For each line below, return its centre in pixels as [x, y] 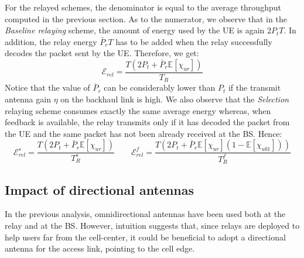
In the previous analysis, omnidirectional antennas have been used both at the [145, 214]
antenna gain [28, 99]
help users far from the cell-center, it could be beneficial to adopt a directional [145, 237]
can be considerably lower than [160, 87]
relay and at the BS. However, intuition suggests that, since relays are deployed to [152, 226]
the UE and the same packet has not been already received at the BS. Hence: [144, 133]
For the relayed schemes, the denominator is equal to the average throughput [143, 7]
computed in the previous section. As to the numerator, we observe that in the [146, 18]
